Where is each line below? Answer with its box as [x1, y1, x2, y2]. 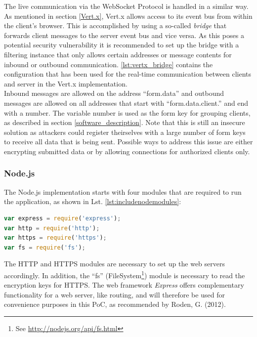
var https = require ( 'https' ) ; [4, 234, 107, 242]
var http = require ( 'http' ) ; [4, 224, 100, 232]
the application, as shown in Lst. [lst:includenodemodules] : [4, 196, 181, 207]
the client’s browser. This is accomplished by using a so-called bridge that [4, 20, 227, 31]
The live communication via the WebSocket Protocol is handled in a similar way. [4, 1, 249, 11]
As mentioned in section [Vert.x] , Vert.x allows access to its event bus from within [4, 10, 253, 21]
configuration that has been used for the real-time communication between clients [4, 69, 252, 79]
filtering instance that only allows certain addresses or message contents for [4, 49, 232, 59]
